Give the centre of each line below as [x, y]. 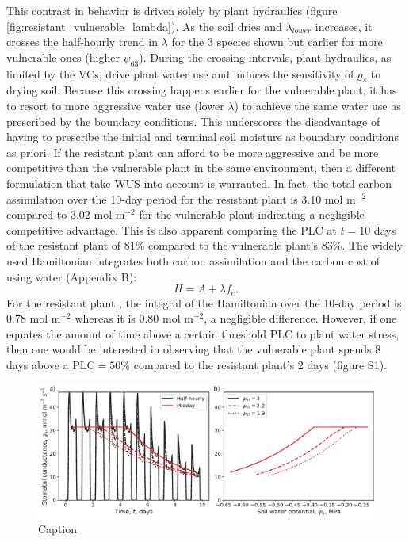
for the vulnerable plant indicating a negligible [252, 214]
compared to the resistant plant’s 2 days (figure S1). [260, 364]
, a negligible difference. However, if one [300, 318]
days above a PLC [51, 364]
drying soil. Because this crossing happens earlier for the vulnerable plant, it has [202, 90]
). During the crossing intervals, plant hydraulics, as [265, 57]
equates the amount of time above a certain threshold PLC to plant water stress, [203, 333]
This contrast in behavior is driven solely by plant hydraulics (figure [172, 10]
